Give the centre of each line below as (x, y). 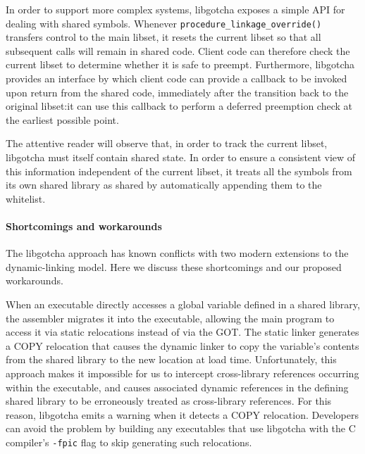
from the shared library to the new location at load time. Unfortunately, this (171, 359)
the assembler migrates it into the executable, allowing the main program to (170, 318)
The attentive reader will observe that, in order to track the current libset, (167, 143)
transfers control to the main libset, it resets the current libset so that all (163, 37)
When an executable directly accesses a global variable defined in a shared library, (183, 304)
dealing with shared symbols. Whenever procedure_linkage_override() (164, 23)
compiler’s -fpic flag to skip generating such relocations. (129, 442)
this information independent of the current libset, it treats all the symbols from (179, 171)
